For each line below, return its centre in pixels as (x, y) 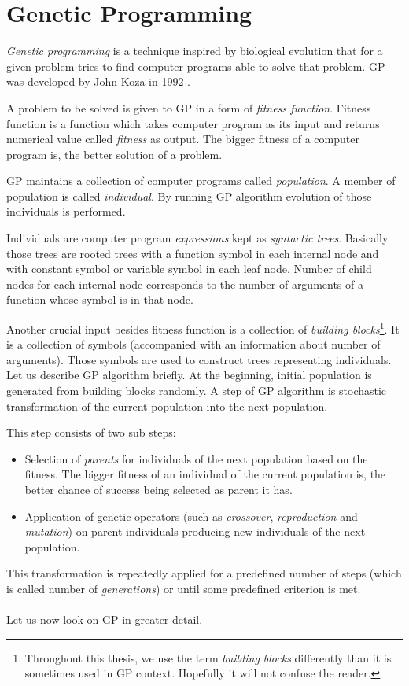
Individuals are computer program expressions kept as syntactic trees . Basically (197, 238)
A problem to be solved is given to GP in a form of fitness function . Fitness (189, 107)
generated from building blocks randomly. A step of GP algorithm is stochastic (197, 391)
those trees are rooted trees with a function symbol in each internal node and (193, 253)
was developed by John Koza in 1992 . (98, 81)
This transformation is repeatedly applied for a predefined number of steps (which (204, 573)
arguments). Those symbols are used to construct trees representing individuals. (199, 359)
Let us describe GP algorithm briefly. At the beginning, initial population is (189, 375)
